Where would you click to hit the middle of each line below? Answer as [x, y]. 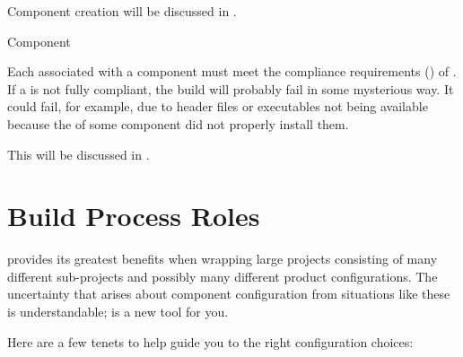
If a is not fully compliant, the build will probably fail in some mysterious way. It [231, 88]
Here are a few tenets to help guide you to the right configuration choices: [210, 341]
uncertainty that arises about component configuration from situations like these [229, 294]
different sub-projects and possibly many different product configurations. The [223, 276]
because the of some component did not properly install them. [178, 123]
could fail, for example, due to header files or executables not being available [218, 106]
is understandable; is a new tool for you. [118, 312]
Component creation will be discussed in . [122, 11]
